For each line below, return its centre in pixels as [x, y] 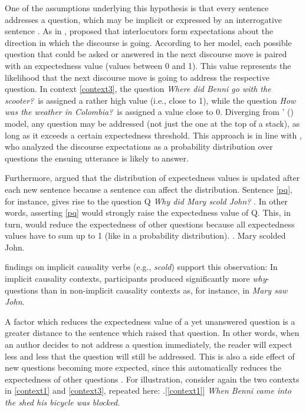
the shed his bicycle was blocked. [62, 402]
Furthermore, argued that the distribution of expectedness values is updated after [152, 178]
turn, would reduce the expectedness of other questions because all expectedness [150, 224]
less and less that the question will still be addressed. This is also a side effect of [150, 356]
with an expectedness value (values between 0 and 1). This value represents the [148, 65]
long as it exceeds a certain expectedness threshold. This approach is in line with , [153, 135]
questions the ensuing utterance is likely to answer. [97, 158]
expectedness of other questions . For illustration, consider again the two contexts [152, 379]
